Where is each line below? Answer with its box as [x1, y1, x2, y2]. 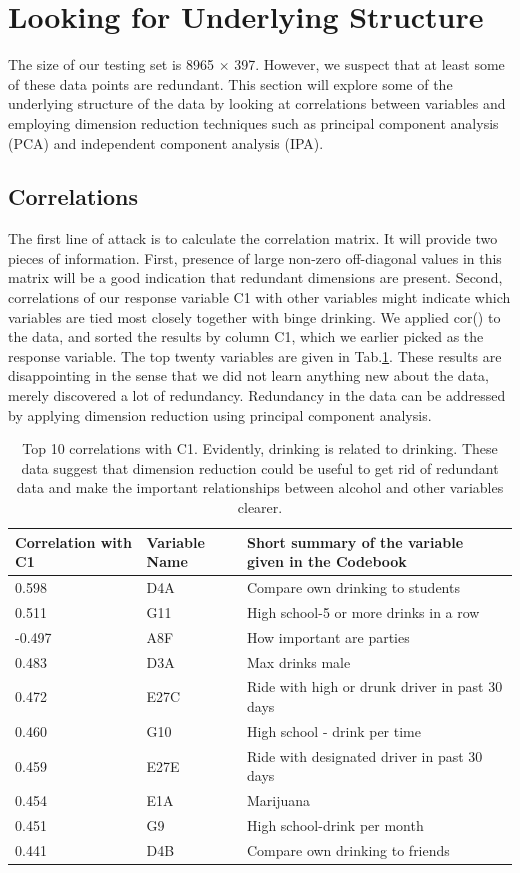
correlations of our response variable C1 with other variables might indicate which [8, 287, 511, 308]
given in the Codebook [246, 551, 407, 572]
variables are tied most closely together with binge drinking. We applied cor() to [8, 306, 501, 327]
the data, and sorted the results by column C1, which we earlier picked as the [8, 326, 484, 347]
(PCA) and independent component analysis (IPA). [8, 132, 324, 153]
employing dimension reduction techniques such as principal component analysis [8, 112, 499, 133]
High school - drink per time [246, 720, 421, 741]
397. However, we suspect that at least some [234, 54, 505, 75]
